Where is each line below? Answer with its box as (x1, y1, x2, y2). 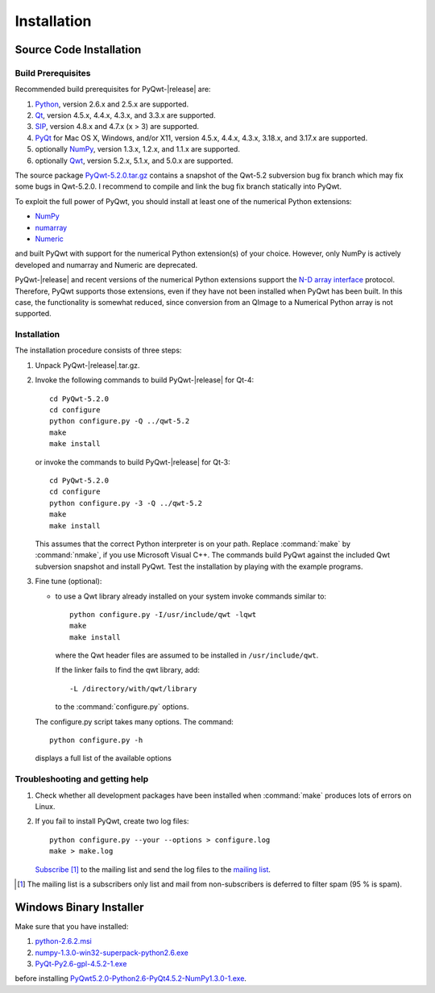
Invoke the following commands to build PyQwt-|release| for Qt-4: (35, 375, 255, 385)
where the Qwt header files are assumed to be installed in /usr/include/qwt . (55, 650, 319, 661)
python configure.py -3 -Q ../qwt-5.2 (49, 499, 203, 507)
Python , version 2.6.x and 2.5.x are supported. (35, 99, 189, 109)
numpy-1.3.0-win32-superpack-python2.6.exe (35, 948, 188, 958)
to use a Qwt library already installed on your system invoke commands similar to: (55, 591, 326, 601)
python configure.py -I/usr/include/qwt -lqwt (69, 610, 257, 619)
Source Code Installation (14, 43, 142, 56)
